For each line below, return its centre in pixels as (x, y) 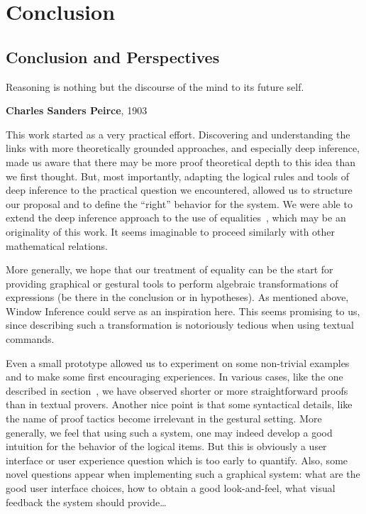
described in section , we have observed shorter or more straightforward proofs (177, 390)
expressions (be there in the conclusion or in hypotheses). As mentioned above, (177, 297)
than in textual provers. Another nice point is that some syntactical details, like (179, 404)
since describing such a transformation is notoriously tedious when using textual (180, 325)
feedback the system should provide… (86, 502)
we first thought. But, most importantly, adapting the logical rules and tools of (178, 176)
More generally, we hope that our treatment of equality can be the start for (170, 269)
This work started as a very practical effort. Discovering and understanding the (178, 134)
